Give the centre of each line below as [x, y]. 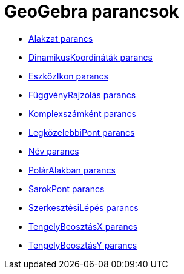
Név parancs [54, 151]
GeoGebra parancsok [92, 12]
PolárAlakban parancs [72, 170]
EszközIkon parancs [68, 76]
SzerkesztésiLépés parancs [84, 207]
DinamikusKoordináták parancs [90, 57]
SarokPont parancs [67, 189]
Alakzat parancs [61, 38]
